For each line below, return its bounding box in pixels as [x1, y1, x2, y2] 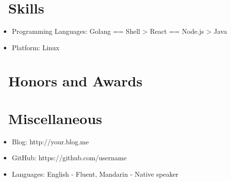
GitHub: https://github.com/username [12, 153, 127, 163]
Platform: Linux [12, 42, 59, 52]
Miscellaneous [8, 108, 102, 128]
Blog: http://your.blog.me [12, 136, 89, 146]
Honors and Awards [8, 70, 143, 90]
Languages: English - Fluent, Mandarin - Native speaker [12, 169, 179, 179]
